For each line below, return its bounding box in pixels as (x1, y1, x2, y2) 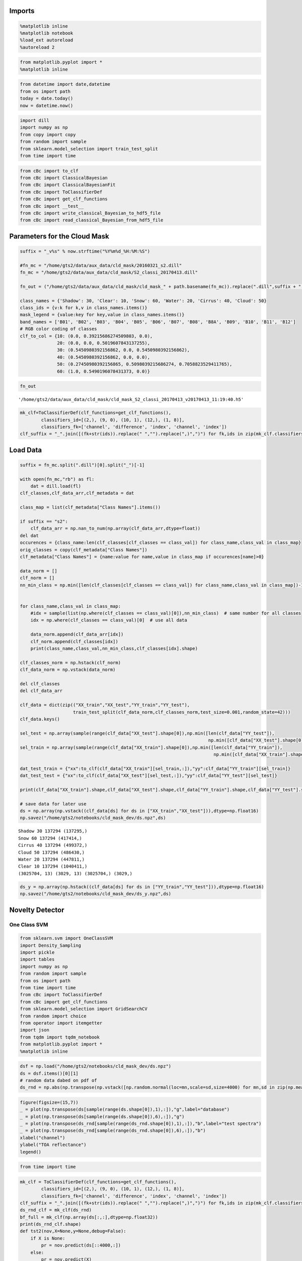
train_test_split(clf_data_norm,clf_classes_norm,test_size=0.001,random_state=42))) (73, 709, 291, 715)
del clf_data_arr (20, 688, 63, 694)
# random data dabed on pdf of (20, 1077, 98, 1083)
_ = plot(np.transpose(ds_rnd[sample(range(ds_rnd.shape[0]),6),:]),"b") (20, 1128, 206, 1133)
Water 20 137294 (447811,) (18, 856, 85, 862)
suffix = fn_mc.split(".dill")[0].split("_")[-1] (20, 462, 145, 468)
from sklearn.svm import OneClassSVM (20, 936, 113, 941)
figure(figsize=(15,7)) (20, 1100, 79, 1105)
